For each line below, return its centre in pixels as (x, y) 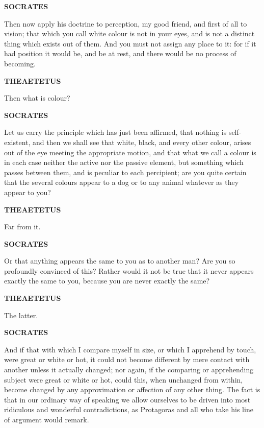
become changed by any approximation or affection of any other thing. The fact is (132, 389)
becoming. (20, 63)
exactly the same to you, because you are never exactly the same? (107, 281)
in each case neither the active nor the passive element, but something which (124, 162)
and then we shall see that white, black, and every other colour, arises (142, 142)
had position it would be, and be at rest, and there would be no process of (120, 53)
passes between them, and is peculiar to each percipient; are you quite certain (125, 172)
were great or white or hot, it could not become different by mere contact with (127, 359)
